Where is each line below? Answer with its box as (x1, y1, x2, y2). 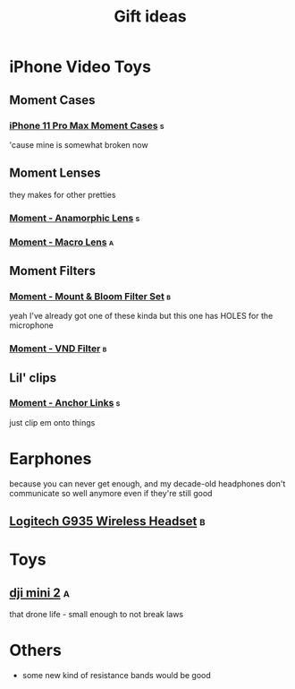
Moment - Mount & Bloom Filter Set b (9, 289, 172, 302)
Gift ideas (114, 6, 187, 27)
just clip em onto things (9, 417, 96, 427)
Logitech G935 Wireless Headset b (9, 513, 206, 530)
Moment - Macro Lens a (9, 236, 114, 248)
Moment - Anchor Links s (9, 397, 121, 409)
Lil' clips (9, 370, 57, 385)
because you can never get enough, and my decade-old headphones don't (9, 478, 286, 489)
